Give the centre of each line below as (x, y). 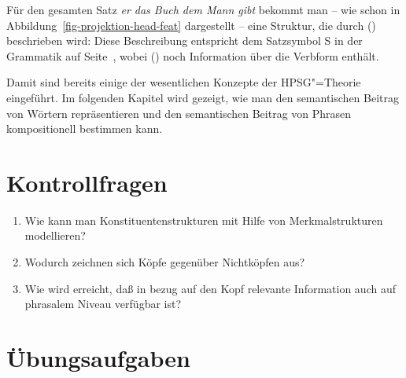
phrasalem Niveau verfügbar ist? (103, 304)
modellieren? (55, 235)
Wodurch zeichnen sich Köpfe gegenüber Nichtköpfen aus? (165, 262)
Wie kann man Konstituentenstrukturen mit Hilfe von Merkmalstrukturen (204, 220)
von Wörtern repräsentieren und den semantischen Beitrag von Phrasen (179, 113)
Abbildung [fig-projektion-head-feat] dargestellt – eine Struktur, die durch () (191, 25)
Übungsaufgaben (98, 358)
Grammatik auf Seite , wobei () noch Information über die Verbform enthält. (193, 55)
